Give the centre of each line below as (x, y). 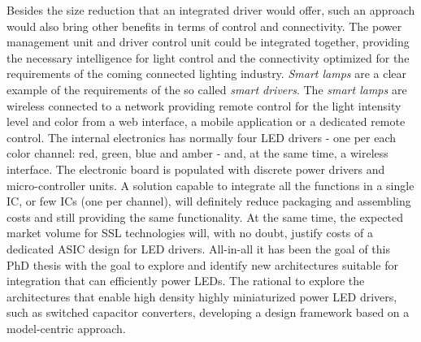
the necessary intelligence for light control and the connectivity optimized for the (208, 57)
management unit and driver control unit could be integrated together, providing (208, 42)
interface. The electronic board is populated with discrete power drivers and (196, 169)
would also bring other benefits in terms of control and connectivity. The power (204, 26)
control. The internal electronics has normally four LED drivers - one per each (202, 137)
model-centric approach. (66, 328)
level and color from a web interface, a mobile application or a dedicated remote (206, 121)
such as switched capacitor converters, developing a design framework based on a (208, 312)
